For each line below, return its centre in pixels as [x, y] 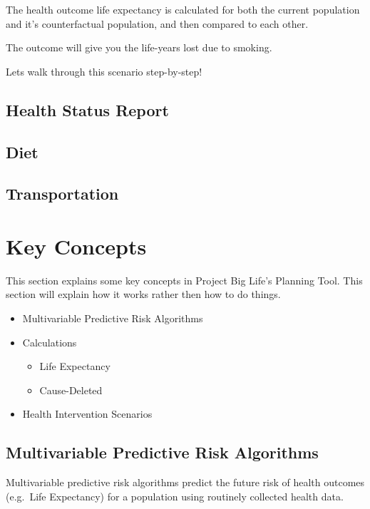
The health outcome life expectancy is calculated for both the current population [183, 9]
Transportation [62, 194]
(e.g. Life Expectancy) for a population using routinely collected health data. [175, 496]
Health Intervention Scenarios [87, 414]
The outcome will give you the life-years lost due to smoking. [139, 47]
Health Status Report [87, 109]
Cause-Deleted [71, 390]
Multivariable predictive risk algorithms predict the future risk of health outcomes [185, 482]
